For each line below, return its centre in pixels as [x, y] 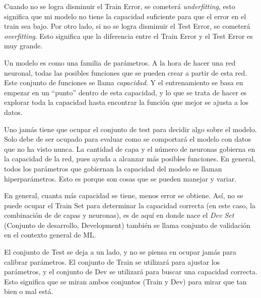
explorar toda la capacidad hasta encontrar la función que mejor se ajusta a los [126, 102]
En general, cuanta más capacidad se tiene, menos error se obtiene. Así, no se [124, 195]
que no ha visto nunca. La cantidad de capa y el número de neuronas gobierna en [130, 148]
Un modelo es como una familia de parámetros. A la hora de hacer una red [120, 62]
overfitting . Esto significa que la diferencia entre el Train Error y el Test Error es [128, 36]
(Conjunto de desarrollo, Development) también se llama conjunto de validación [127, 225]
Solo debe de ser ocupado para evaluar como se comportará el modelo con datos [127, 139]
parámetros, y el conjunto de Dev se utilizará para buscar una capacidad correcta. [131, 272]
